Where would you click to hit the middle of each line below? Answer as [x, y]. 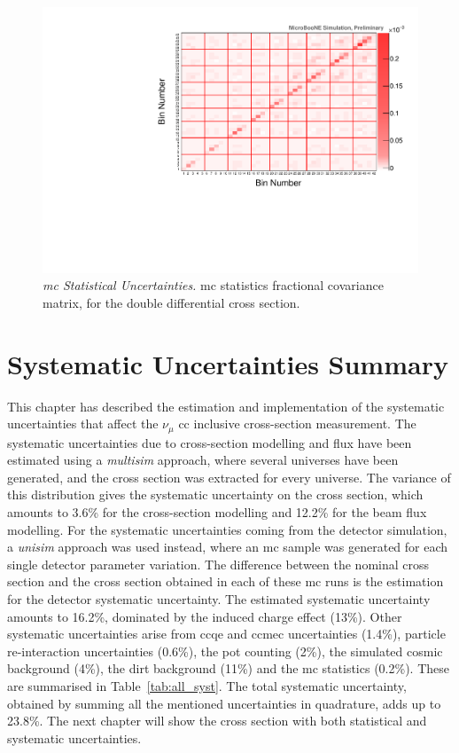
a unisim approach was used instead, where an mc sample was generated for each [228, 547]
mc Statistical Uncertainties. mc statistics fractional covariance [213, 285]
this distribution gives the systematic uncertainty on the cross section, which [215, 494]
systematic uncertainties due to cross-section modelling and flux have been [210, 442]
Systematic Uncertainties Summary [228, 363]
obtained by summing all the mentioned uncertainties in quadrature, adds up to [224, 703]
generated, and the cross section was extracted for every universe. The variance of [229, 477]
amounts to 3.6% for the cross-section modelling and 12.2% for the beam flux [217, 511]
